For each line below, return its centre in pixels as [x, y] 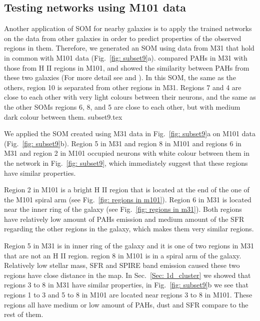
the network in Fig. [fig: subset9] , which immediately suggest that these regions [126, 163]
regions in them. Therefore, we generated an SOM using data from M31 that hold [129, 48]
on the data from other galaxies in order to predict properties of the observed [123, 38]
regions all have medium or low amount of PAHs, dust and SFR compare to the [126, 304]
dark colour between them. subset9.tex [63, 116]
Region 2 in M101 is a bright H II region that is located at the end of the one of [127, 190]
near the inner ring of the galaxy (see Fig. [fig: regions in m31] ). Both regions [123, 209]
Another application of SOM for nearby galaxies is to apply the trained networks [128, 28]
